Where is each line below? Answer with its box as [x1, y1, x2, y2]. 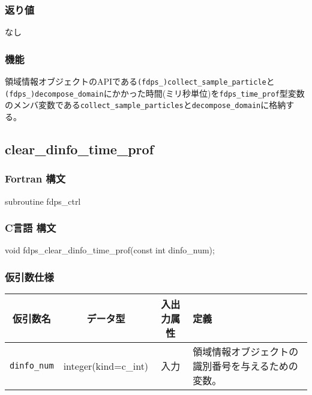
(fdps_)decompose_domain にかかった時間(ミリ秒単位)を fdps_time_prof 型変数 [5, 86, 305, 99]
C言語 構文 [5, 220, 56, 235]
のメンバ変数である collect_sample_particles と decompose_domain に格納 [5, 98, 286, 111]
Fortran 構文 [5, 171, 66, 186]
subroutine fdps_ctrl [5, 194, 81, 207]
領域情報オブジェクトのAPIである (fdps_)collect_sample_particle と [5, 75, 275, 88]
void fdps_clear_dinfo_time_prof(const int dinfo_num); [5, 244, 215, 256]
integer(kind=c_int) [63, 358, 149, 373]
